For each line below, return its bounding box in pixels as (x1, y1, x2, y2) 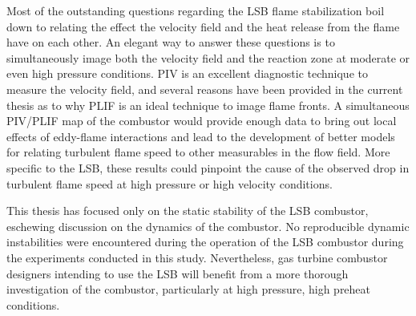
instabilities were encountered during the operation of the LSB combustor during (6, 233, 404, 250)
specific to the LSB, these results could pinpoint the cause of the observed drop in (6, 159, 410, 176)
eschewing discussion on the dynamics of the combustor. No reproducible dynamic (6, 217, 410, 234)
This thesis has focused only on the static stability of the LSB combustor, (6, 202, 369, 219)
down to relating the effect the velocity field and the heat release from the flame (6, 18, 400, 34)
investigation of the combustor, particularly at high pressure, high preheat (6, 281, 371, 298)
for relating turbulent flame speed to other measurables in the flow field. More (6, 144, 390, 160)
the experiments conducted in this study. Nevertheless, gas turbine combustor (6, 249, 388, 265)
